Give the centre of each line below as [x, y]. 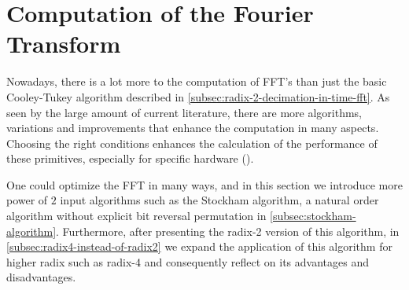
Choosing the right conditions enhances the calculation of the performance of [192, 143]
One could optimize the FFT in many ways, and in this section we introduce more [204, 184]
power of [27, 200]
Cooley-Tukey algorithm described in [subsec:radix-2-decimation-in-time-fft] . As [198, 96]
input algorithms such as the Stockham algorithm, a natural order [219, 200]
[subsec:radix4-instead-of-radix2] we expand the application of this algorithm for [199, 246]
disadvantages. [41, 277]
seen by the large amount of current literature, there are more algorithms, [184, 112]
